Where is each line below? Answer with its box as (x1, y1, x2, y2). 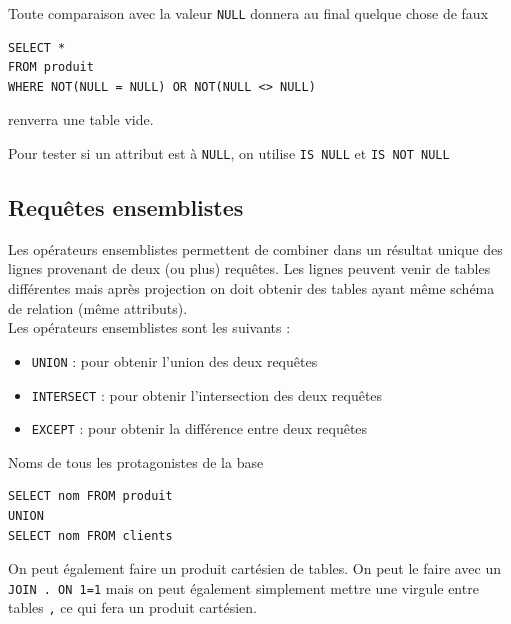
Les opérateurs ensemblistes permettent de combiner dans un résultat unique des (8, 238, 503, 259)
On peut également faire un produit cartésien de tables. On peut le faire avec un (8, 558, 502, 579)
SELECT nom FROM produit (8, 489, 173, 504)
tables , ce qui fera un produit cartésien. (8, 597, 257, 618)
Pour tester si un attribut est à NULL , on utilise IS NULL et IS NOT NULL (8, 143, 450, 164)
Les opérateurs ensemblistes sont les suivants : (8, 317, 291, 338)
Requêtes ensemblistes (8, 192, 244, 223)
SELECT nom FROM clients (8, 528, 173, 543)
